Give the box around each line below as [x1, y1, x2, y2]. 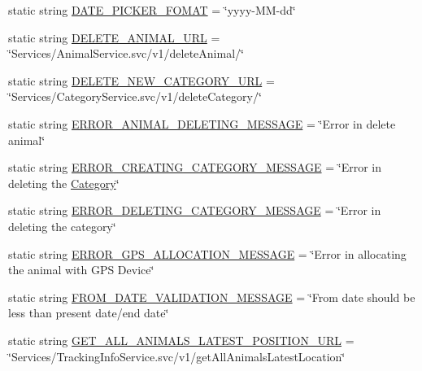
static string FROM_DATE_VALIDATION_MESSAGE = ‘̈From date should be [8, 288, 415, 305]
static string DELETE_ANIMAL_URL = [8, 28, 220, 46]
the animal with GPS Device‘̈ [8, 261, 154, 278]
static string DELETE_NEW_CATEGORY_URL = [8, 72, 275, 89]
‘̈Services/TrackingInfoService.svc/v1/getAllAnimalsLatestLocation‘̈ [8, 347, 346, 364]
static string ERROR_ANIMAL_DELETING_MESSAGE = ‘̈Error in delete [8, 115, 396, 132]
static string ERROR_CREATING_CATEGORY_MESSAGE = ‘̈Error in [8, 159, 381, 176]
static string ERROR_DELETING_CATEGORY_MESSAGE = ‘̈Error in [8, 202, 381, 219]
